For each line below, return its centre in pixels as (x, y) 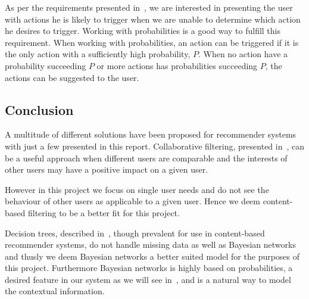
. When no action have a (243, 54)
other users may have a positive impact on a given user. (107, 169)
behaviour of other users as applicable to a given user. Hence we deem (132, 201)
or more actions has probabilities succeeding (177, 65)
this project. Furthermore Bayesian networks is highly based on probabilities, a (149, 268)
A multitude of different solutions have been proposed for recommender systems (151, 134)
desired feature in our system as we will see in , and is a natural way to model (148, 279)
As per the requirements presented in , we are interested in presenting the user (149, 7)
